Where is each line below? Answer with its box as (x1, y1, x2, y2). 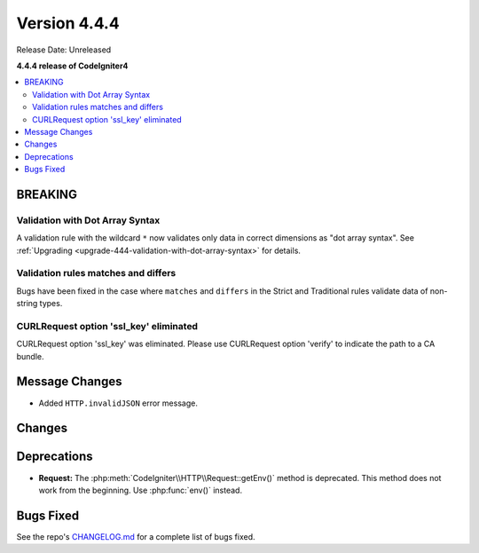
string (16, 298, 38, 309)
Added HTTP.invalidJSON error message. (38, 398, 199, 408)
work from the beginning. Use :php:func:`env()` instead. (38, 485, 243, 495)
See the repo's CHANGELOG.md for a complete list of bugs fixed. (16, 531, 256, 541)
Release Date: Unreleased (16, 44, 112, 55)
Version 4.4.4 (16, 13, 120, 33)
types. (39, 298, 63, 309)
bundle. (16, 351, 44, 361)
